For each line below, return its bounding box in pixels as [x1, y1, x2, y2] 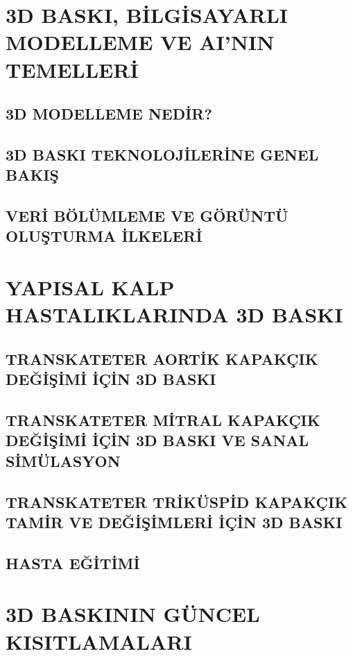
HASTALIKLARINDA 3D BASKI [6, 300, 343, 329]
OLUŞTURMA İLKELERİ [6, 225, 203, 247]
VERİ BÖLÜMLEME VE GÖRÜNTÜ [6, 205, 289, 227]
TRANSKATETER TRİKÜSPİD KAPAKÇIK [6, 491, 348, 512]
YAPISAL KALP [6, 273, 175, 302]
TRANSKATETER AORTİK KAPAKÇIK [6, 347, 318, 369]
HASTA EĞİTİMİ [6, 552, 140, 573]
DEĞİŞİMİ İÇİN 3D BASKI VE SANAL [6, 429, 309, 451]
